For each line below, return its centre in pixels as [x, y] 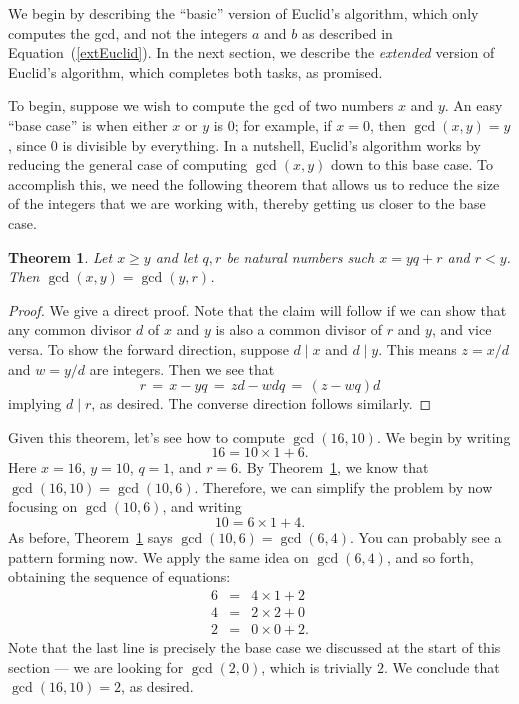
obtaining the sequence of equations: [119, 576]
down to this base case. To [411, 164]
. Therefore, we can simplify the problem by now [343, 486]
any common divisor [70, 329]
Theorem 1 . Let [60, 256]
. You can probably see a [426, 537]
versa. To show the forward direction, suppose [148, 348]
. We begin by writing [443, 436]
